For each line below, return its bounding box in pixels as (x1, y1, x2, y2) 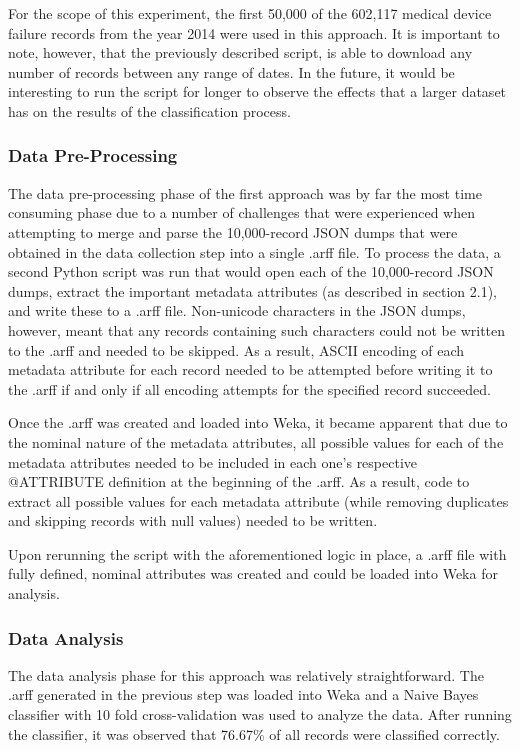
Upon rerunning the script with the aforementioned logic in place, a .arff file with (8, 543, 507, 564)
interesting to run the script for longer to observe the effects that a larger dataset (8, 81, 507, 102)
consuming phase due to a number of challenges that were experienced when (8, 202, 475, 223)
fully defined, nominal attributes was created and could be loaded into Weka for (8, 563, 498, 584)
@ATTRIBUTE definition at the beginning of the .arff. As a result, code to (8, 471, 470, 492)
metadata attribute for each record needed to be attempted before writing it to (8, 359, 493, 380)
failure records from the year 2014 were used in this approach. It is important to (8, 22, 500, 43)
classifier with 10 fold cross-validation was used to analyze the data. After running (8, 704, 512, 725)
